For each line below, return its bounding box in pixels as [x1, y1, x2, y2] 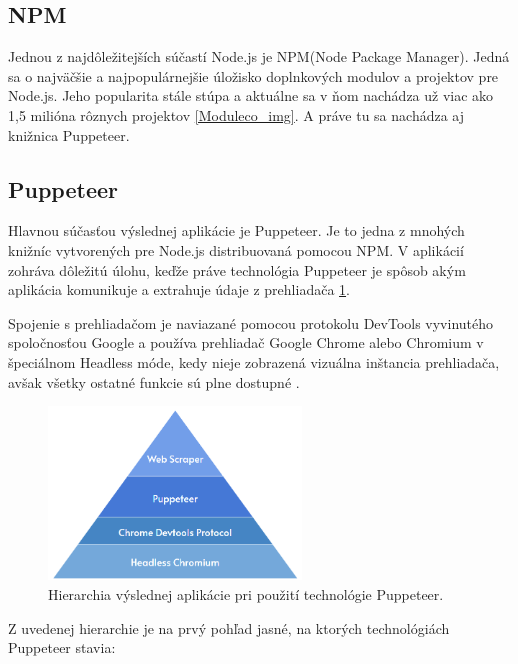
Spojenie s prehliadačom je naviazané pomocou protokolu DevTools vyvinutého [8, 312, 494, 333]
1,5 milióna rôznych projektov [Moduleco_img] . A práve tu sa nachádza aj [8, 104, 465, 125]
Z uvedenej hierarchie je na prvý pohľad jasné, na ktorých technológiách [8, 617, 450, 638]
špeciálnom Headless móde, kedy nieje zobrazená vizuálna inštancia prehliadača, [8, 351, 500, 372]
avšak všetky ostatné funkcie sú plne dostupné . [8, 371, 300, 392]
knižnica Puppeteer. [8, 124, 130, 145]
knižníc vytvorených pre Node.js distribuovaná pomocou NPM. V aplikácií [8, 239, 464, 260]
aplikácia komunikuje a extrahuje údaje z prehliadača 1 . [8, 279, 350, 300]
